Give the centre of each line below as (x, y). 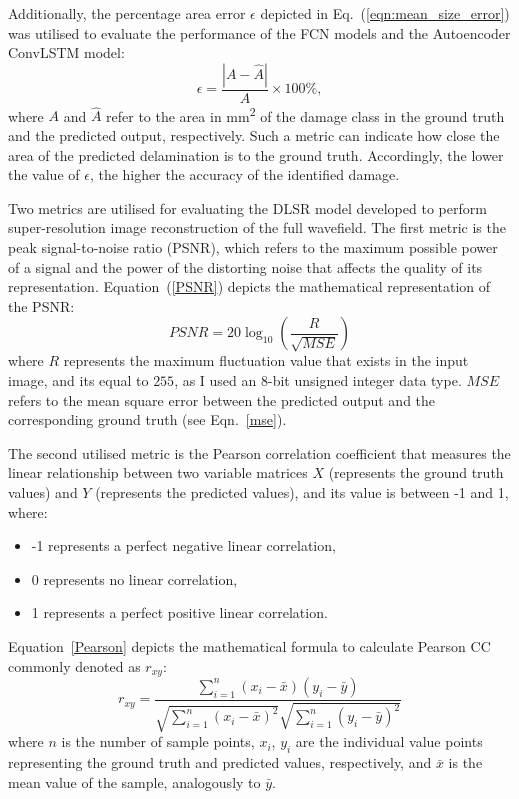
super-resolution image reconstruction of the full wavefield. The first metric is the (257, 227)
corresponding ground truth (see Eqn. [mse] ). (147, 419)
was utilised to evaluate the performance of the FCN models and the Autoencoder (259, 32)
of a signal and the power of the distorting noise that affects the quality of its (245, 266)
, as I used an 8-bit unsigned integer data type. (318, 380)
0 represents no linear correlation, (134, 578)
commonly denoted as (74, 665)
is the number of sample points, (158, 741)
